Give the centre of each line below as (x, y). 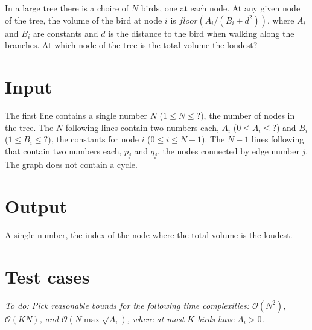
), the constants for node (93, 139)
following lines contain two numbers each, (142, 127)
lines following (278, 139)
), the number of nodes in (248, 115)
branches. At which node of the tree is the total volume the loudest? (131, 45)
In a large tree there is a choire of (67, 8)
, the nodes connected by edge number (228, 151)
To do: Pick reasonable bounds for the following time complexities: (127, 305)
